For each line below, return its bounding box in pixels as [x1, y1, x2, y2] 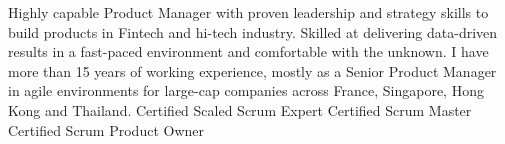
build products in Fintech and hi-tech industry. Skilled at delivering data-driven [8, 21, 498, 42]
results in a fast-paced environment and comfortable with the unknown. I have [8, 41, 489, 62]
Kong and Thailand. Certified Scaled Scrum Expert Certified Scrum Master [8, 99, 472, 120]
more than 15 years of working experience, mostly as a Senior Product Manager [8, 60, 497, 81]
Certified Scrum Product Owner [8, 119, 204, 140]
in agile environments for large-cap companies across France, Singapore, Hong [8, 80, 484, 101]
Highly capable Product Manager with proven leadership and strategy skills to [8, 2, 489, 22]
